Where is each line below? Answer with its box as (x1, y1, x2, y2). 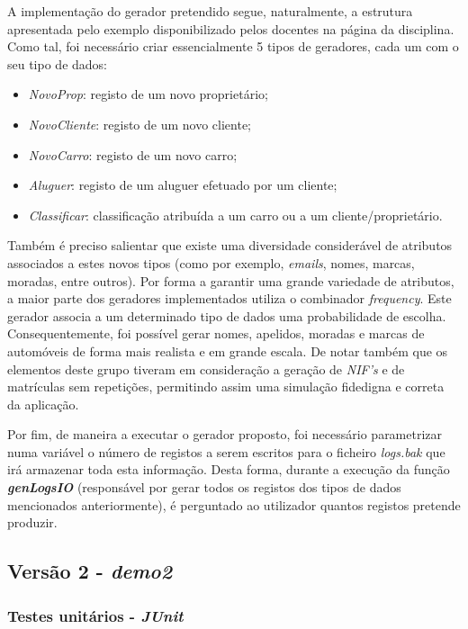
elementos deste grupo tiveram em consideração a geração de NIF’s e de (7, 359, 405, 378)
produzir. (7, 513, 58, 532)
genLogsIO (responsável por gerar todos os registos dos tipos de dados (7, 478, 401, 497)
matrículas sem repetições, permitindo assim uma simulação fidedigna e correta (7, 377, 445, 396)
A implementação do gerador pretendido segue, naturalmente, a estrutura (7, 2, 413, 20)
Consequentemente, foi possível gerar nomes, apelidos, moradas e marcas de (7, 324, 425, 343)
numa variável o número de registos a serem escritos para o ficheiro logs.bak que (7, 442, 445, 461)
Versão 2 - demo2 (7, 557, 173, 585)
